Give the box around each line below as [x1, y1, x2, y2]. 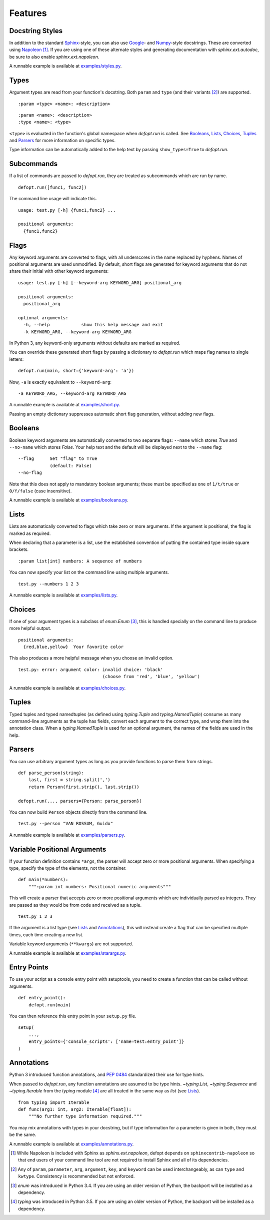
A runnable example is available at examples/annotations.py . [9, 1141, 134, 1147]
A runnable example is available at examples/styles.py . [9, 63, 122, 69]
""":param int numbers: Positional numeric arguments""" [28, 884, 171, 889]
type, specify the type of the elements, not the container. [9, 865, 127, 871]
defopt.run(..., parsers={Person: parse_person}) [18, 798, 142, 804]
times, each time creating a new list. [9, 931, 83, 938]
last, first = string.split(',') [28, 777, 111, 783]
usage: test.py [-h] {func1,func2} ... [18, 207, 116, 213]
